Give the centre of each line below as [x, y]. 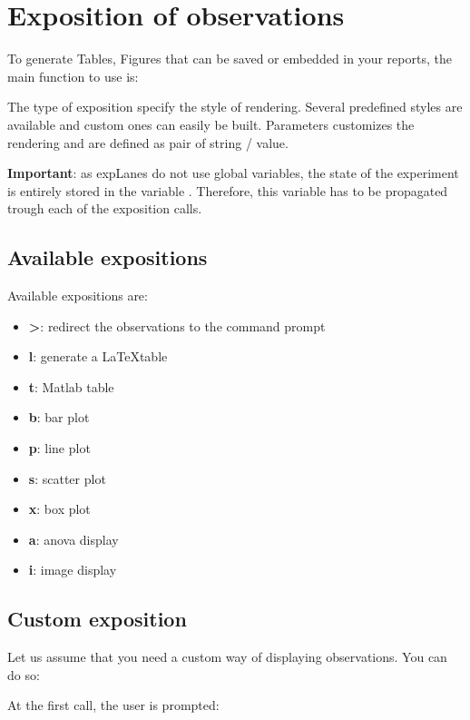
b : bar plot [59, 417]
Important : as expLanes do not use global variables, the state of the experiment [233, 173]
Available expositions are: [78, 296]
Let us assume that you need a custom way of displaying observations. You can [227, 657]
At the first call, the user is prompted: [113, 705]
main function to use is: [73, 76]
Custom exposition [97, 619]
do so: [24, 674]
